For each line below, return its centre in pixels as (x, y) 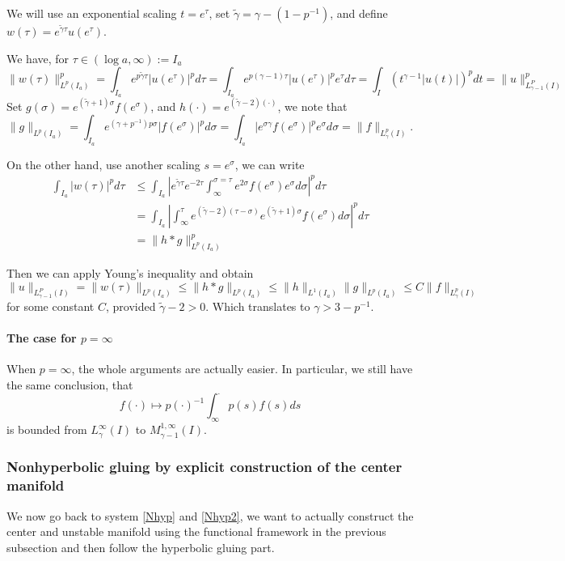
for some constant (51, 306)
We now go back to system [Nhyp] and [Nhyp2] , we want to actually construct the (210, 515)
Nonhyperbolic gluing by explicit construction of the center (204, 467)
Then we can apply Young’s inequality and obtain (130, 272)
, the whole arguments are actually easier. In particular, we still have (242, 369)
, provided (131, 306)
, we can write (270, 164)
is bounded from (47, 429)
